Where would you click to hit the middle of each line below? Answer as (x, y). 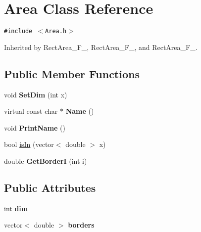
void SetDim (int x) (36, 94)
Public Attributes (50, 187)
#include (18, 31)
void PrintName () (35, 127)
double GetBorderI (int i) (46, 161)
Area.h (56, 31)
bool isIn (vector (29, 144)
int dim (16, 208)
